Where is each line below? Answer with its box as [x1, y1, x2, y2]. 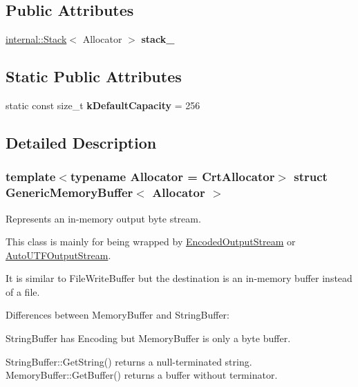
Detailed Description [6, 131, 157, 153]
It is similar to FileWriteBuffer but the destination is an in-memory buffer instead [6, 271, 352, 285]
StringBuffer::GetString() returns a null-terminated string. [6, 354, 252, 368]
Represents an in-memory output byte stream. [6, 211, 201, 225]
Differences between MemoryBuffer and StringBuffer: [6, 308, 230, 322]
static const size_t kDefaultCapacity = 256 [6, 98, 200, 112]
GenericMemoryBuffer [6, 184, 133, 201]
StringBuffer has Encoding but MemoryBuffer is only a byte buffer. [6, 331, 291, 346]
